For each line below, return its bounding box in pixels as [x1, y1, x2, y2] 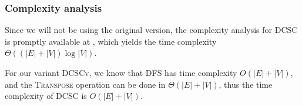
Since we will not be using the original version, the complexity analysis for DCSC [5, 24, 298, 36]
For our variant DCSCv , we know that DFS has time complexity [5, 67, 237, 78]
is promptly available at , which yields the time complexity [5, 35, 217, 47]
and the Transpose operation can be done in [5, 78, 166, 90]
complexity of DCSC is [5, 90, 87, 102]
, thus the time [219, 78, 273, 90]
